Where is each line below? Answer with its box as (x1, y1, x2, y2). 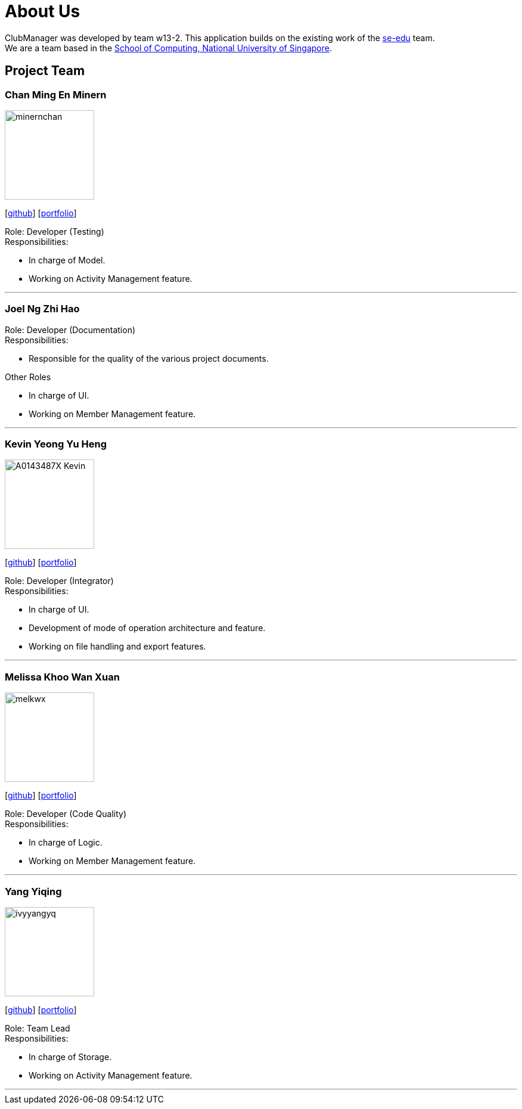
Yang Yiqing (5, 885, 62, 897)
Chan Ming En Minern (5, 88, 107, 101)
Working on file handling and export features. (29, 641, 206, 652)
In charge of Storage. (29, 1051, 112, 1062)
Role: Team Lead (5, 1023, 70, 1033)
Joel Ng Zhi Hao (5, 303, 80, 315)
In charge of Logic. (29, 837, 102, 848)
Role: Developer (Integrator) (5, 576, 114, 586)
